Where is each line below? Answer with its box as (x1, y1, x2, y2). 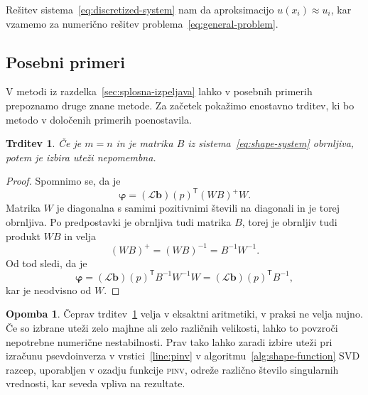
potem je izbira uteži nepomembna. (6, 149, 156, 164)
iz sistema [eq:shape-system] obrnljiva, (188, 136, 355, 151)
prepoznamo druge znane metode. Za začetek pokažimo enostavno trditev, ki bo (6, 97, 355, 112)
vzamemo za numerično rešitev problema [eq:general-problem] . (6, 16, 278, 31)
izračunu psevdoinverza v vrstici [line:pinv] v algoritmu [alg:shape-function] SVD (6, 348, 360, 363)
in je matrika (116, 136, 173, 151)
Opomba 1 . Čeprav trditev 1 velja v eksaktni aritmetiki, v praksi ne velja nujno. (6, 306, 363, 321)
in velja (64, 228, 96, 243)
